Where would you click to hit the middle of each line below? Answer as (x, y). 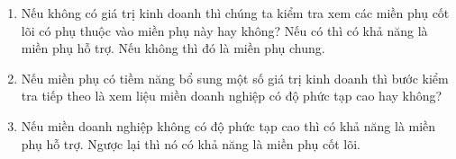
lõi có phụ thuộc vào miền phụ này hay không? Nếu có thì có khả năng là (224, 30)
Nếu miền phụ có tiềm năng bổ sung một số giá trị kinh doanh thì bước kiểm (235, 78)
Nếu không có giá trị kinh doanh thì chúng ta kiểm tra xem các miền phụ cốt (235, 13)
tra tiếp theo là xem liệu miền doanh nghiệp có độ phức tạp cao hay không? (232, 96)
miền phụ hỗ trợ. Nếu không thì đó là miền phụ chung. (173, 48)
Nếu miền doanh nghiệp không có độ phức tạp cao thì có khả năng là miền (228, 125)
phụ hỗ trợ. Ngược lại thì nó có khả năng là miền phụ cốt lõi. (191, 143)
